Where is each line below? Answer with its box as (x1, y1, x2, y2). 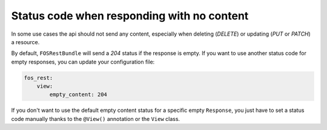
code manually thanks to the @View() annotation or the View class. (11, 115, 180, 122)
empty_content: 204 (49, 91, 107, 98)
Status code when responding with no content (11, 9, 249, 22)
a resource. (11, 38, 40, 45)
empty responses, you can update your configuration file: (11, 58, 155, 65)
